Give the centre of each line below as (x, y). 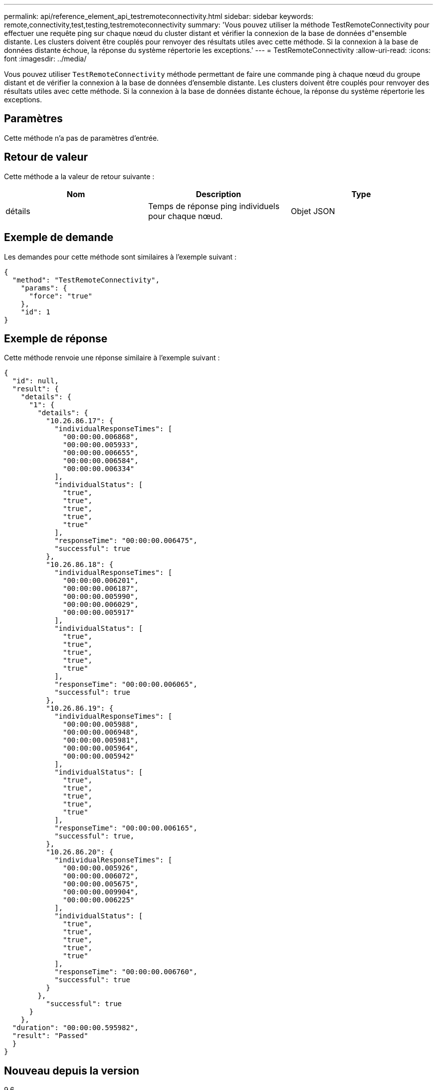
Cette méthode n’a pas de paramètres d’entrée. (82, 138)
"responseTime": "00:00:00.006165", (126, 828)
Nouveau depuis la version (72, 1071)
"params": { (44, 288)
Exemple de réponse (56, 338)
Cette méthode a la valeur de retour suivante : (79, 176)
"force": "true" (61, 296)
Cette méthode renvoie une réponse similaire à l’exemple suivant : (112, 358)
